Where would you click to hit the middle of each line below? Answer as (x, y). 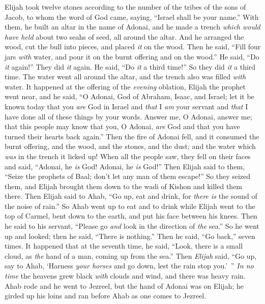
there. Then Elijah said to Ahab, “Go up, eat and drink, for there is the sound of (131, 196)
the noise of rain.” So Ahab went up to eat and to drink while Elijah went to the (130, 206)
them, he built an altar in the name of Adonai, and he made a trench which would (132, 27)
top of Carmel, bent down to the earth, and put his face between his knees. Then (131, 216)
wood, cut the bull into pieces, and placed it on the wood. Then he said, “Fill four (133, 47)
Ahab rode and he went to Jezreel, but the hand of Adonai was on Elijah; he (124, 285)
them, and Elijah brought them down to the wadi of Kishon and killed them (124, 186)
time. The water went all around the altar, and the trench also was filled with (125, 77)
